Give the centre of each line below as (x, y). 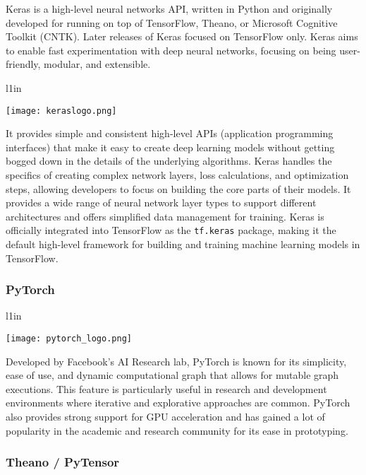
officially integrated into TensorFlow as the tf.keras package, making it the (171, 230)
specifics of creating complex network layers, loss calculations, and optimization (177, 175)
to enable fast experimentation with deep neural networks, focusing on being (171, 50)
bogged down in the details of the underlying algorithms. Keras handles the (169, 161)
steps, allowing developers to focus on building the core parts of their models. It (178, 188)
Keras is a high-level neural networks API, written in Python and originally (169, 8)
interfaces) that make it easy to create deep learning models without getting (170, 147)
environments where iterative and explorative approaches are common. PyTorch (178, 403)
